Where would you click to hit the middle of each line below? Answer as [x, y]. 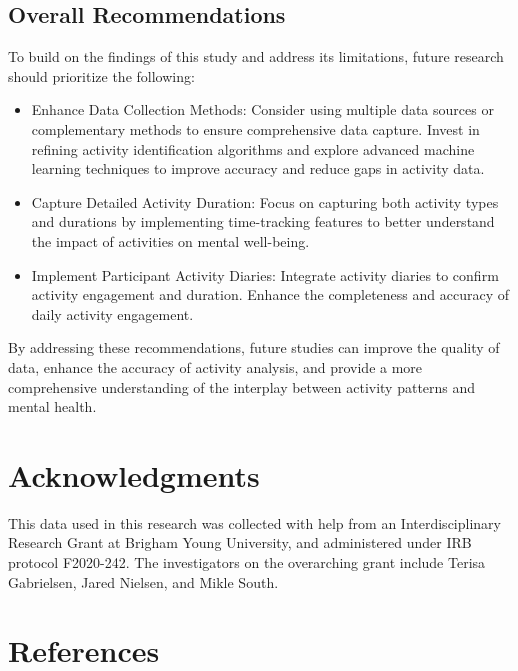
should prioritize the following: [101, 75]
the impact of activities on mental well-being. [170, 240]
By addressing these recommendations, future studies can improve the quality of [254, 347]
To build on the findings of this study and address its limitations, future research [256, 56]
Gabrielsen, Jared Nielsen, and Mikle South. [143, 581]
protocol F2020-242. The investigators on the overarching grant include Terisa [247, 562]
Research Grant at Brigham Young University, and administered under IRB [240, 542]
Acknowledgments [134, 474]
